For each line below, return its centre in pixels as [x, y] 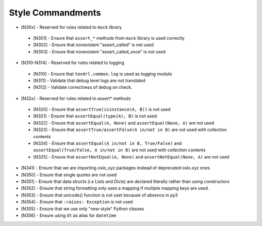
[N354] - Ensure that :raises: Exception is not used [77, 202]
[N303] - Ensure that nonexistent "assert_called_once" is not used [99, 51]
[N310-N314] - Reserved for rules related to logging [73, 63]
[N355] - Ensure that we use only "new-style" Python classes [82, 209]
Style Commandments [55, 13]
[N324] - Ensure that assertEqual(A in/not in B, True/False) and [107, 144]
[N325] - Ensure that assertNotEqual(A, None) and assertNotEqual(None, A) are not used [131, 157]
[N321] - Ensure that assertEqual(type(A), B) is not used [95, 116]
